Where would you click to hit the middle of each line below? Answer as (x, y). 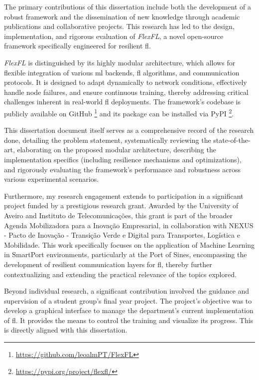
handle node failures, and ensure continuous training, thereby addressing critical (126, 92)
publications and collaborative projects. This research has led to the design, (119, 26)
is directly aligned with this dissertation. (66, 330)
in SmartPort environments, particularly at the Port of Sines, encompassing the (126, 254)
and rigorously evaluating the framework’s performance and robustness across (122, 169)
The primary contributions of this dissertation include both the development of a (128, 6)
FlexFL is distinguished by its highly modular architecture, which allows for (120, 62)
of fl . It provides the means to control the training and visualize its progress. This (129, 320)
